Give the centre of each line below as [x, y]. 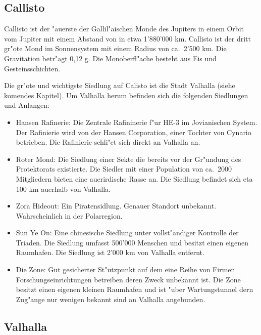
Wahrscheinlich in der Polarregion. [69, 215]
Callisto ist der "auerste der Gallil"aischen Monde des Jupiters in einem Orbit [124, 29]
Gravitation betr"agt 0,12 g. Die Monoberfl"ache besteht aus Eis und [110, 58]
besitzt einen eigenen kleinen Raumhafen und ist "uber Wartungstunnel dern [135, 289]
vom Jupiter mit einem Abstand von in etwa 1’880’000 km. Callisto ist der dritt [127, 38]
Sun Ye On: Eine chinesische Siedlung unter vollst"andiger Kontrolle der [127, 233]
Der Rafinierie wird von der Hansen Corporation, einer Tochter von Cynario [134, 132]
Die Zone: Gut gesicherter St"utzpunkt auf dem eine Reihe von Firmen [125, 269]
